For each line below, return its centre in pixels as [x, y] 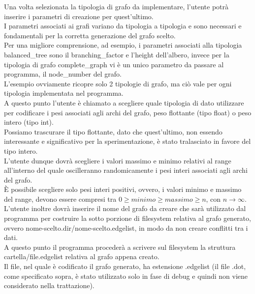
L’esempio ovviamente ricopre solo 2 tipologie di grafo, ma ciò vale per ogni [118, 83]
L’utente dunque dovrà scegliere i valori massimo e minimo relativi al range [118, 160]
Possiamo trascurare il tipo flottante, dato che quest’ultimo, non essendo [113, 131]
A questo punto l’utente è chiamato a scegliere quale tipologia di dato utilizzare [124, 102]
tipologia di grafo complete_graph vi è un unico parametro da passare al [114, 64]
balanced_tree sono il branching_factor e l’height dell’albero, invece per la [117, 54]
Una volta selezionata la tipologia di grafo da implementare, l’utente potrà [116, 6]
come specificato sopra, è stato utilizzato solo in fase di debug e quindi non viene [126, 276]
